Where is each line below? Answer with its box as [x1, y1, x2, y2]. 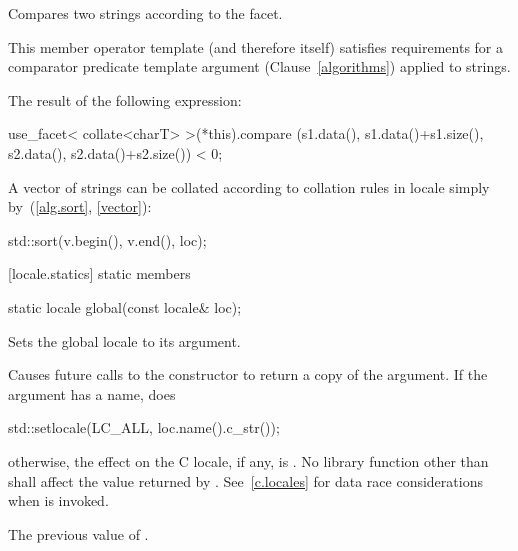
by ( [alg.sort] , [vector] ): [8, 196, 152, 217]
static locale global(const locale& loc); [8, 296, 242, 317]
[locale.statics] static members [8, 263, 191, 284]
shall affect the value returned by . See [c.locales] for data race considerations [8, 470, 483, 491]
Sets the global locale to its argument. [8, 330, 241, 351]
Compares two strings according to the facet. [8, 3, 283, 23]
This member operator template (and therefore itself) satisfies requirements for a [8, 36, 504, 57]
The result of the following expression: [8, 89, 242, 110]
